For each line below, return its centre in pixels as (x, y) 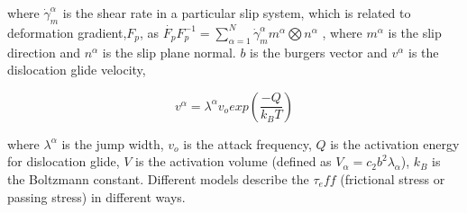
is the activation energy (395, 143)
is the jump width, (113, 143)
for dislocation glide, (64, 161)
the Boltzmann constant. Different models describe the (158, 178)
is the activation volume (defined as (233, 161)
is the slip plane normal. (169, 52)
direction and (44, 52)
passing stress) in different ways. (96, 196)
